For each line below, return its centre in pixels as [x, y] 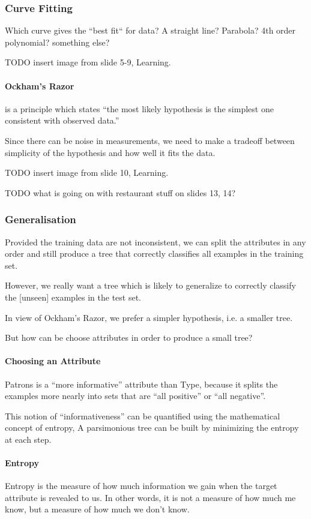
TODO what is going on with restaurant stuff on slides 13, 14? [120, 192]
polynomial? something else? [57, 42]
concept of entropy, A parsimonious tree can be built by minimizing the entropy [152, 427]
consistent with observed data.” [62, 120]
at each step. [28, 439]
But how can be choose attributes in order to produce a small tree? [129, 337]
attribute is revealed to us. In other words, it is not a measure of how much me [150, 497]
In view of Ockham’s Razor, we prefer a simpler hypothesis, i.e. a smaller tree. [149, 317]
